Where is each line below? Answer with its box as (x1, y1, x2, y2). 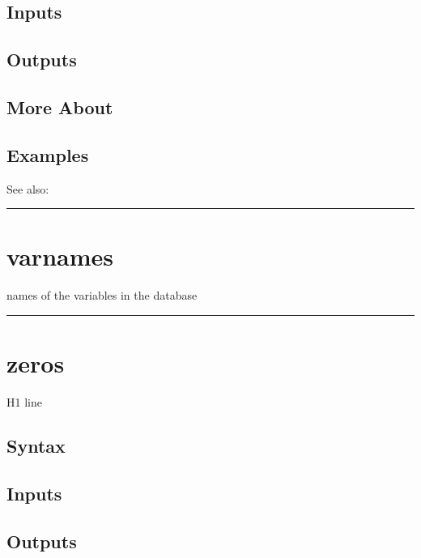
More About (6, 94, 113, 119)
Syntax (6, 432, 66, 458)
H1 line (6, 393, 42, 410)
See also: (6, 180, 49, 197)
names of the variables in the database (6, 287, 198, 304)
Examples (6, 142, 89, 167)
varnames (6, 240, 113, 273)
